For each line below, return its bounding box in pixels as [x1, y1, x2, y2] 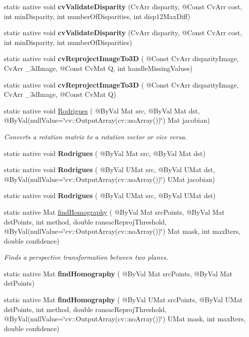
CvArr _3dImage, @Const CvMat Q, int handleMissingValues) [4, 63, 193, 73]
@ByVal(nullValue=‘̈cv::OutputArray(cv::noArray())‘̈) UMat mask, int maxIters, [4, 314, 246, 324]
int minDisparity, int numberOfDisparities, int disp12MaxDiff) [4, 11, 190, 21]
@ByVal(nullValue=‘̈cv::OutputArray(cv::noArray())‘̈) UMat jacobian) [4, 174, 215, 184]
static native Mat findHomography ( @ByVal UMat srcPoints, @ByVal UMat [4, 294, 243, 305]
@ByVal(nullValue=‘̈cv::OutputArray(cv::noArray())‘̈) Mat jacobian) [4, 115, 210, 125]
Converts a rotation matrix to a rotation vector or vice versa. [4, 131, 187, 141]
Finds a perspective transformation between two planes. [4, 252, 168, 262]
